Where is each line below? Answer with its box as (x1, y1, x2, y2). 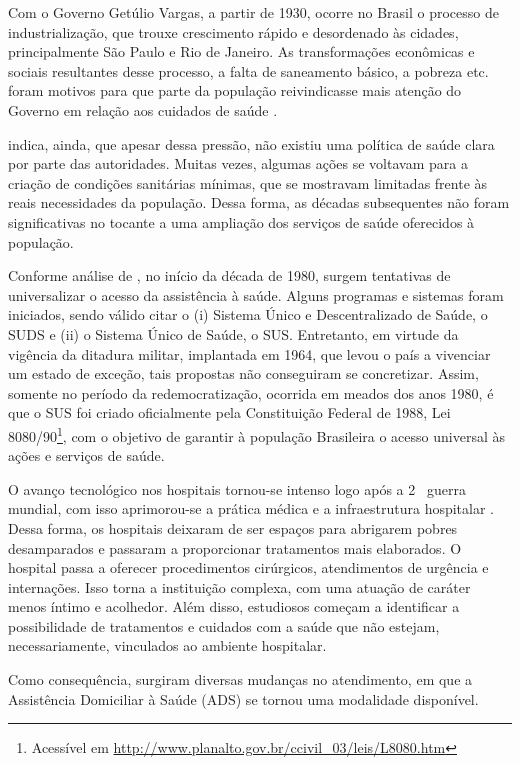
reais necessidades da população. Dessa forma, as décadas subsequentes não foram (8, 192, 510, 213)
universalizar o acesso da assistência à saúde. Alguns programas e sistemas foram (8, 284, 504, 305)
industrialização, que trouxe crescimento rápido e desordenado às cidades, (8, 21, 459, 42)
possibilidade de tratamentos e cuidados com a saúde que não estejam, (8, 615, 440, 636)
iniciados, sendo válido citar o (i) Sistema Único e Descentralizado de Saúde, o (8, 304, 488, 325)
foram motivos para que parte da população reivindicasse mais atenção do (8, 80, 462, 101)
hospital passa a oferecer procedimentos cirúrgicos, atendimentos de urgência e (8, 557, 489, 578)
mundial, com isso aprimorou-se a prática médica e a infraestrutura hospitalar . (8, 498, 495, 519)
